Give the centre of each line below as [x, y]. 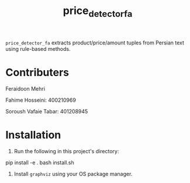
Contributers [37, 72]
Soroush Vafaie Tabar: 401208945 [47, 111]
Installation [33, 135]
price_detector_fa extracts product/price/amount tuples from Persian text [95, 43]
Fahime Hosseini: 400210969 [41, 100]
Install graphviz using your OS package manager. [73, 174]
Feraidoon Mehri [25, 88]
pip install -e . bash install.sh [40, 163]
